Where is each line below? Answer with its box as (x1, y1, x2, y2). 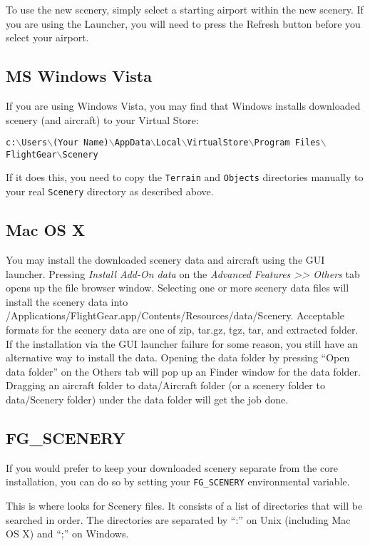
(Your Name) (53, 138, 109, 148)
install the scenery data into (6, 294, 128, 309)
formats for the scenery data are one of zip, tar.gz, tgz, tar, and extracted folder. (6, 321, 359, 336)
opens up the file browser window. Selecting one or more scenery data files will (6, 280, 349, 295)
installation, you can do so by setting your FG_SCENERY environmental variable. (6, 474, 350, 489)
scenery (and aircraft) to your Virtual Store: (6, 112, 199, 127)
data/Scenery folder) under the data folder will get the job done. (6, 391, 289, 406)
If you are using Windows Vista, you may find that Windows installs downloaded (6, 98, 361, 113)
